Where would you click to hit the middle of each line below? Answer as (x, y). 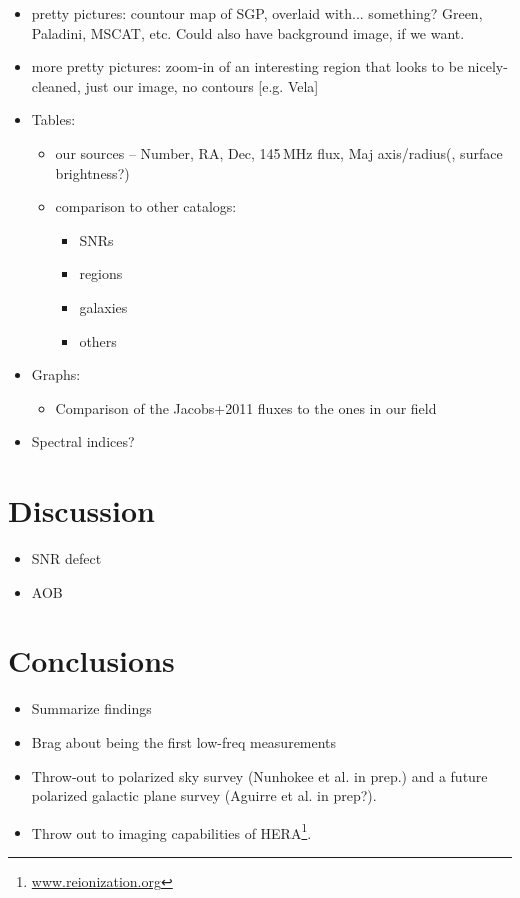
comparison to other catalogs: (146, 206)
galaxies (103, 306)
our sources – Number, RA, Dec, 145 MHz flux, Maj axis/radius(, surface (279, 152)
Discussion (81, 510)
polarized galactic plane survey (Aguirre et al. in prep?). (204, 795)
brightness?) (92, 172)
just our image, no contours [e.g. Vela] (202, 85)
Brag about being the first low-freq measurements (184, 741)
